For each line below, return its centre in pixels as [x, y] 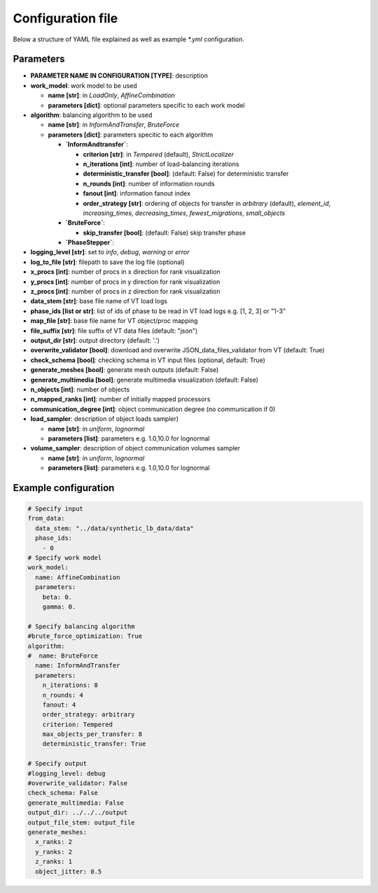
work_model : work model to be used [84, 85]
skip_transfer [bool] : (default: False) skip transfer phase [164, 233]
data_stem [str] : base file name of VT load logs [99, 301]
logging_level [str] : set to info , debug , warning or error [110, 252]
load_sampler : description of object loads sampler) [105, 419]
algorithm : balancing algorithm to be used [91, 115]
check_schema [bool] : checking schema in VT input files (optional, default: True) [148, 360]
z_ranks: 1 [54, 862]
